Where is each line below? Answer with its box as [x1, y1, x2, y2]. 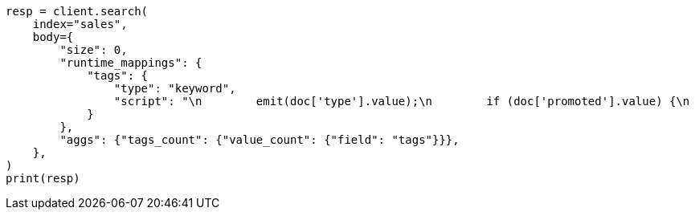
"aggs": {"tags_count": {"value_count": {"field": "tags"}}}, [59, 133, 460, 146]
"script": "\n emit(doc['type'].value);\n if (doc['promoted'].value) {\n [113, 95, 690, 108]
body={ [32, 31, 74, 43]
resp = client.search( [6, 5, 149, 18]
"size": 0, [59, 43, 128, 56]
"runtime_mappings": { [59, 56, 202, 69]
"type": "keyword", [113, 82, 236, 95]
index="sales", [32, 18, 128, 31]
